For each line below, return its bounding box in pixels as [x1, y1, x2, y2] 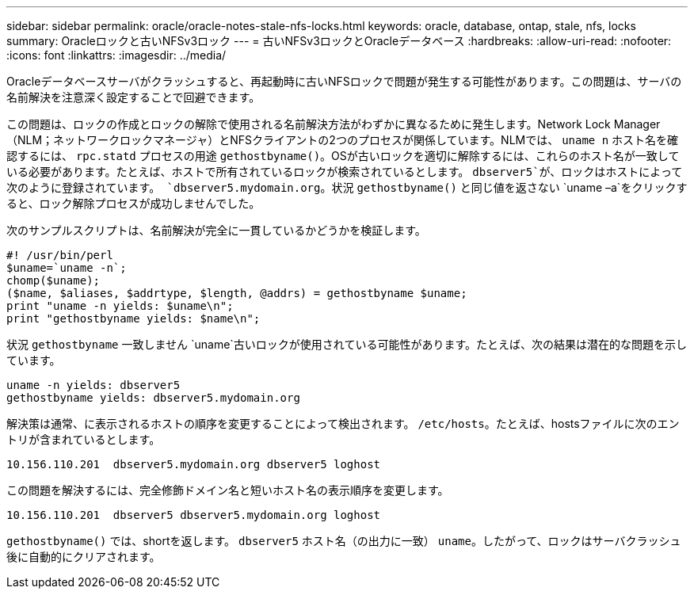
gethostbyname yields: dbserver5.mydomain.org [6, 391, 300, 404]
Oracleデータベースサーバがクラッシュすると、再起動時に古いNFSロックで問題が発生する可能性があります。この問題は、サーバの [6, 74, 682, 88]
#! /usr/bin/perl [6, 249, 113, 261]
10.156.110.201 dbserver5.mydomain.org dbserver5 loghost [6, 458, 381, 471]
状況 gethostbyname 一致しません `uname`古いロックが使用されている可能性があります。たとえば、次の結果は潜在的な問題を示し [6, 338, 688, 351]
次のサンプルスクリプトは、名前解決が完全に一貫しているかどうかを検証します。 [6, 223, 426, 237]
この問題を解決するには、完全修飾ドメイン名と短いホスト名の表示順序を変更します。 [6, 483, 449, 497]
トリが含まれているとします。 [6, 433, 161, 446]
